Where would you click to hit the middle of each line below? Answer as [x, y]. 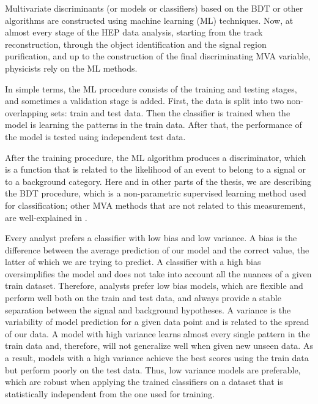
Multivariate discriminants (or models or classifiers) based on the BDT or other [154, 8]
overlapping [27, 112]
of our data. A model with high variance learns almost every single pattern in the [157, 333]
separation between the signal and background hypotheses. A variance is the [148, 309]
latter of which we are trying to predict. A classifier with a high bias [133, 262]
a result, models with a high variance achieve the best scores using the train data [157, 358]
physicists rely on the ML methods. [71, 68]
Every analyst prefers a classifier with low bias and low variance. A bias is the [151, 238]
